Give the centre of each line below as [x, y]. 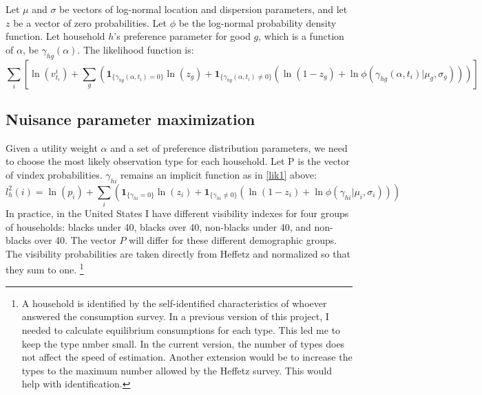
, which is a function [301, 36]
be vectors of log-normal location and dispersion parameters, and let [203, 9]
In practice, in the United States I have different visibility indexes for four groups [177, 213]
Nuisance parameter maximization [130, 118]
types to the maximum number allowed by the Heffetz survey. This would [177, 370]
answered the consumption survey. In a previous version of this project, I [175, 316]
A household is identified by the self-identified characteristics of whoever [174, 303]
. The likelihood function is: [136, 49]
